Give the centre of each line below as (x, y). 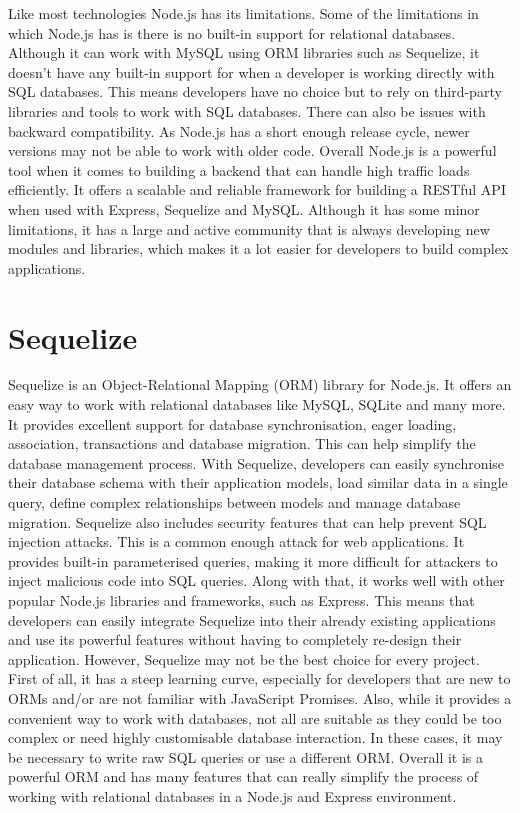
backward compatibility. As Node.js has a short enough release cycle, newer (239, 130)
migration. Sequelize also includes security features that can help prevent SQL (247, 521)
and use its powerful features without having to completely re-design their (235, 639)
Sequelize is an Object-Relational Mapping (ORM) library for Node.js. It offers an (260, 384)
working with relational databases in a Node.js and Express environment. (232, 795)
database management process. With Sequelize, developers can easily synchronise (256, 462)
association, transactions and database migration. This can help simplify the (242, 443)
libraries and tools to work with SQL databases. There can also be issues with (247, 110)
